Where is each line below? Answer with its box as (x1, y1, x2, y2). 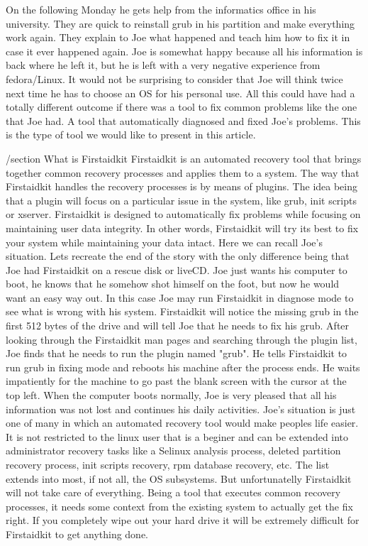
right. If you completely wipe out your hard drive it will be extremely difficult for (6, 513, 359, 528)
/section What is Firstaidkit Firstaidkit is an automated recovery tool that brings (6, 151, 362, 165)
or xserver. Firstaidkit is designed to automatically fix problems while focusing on (6, 207, 361, 222)
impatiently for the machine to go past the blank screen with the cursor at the (6, 373, 347, 388)
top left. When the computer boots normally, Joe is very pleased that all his (6, 388, 337, 403)
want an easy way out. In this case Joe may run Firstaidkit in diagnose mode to (6, 290, 354, 305)
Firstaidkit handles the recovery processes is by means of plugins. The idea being (6, 179, 358, 194)
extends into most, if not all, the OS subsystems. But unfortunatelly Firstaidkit (6, 471, 352, 486)
